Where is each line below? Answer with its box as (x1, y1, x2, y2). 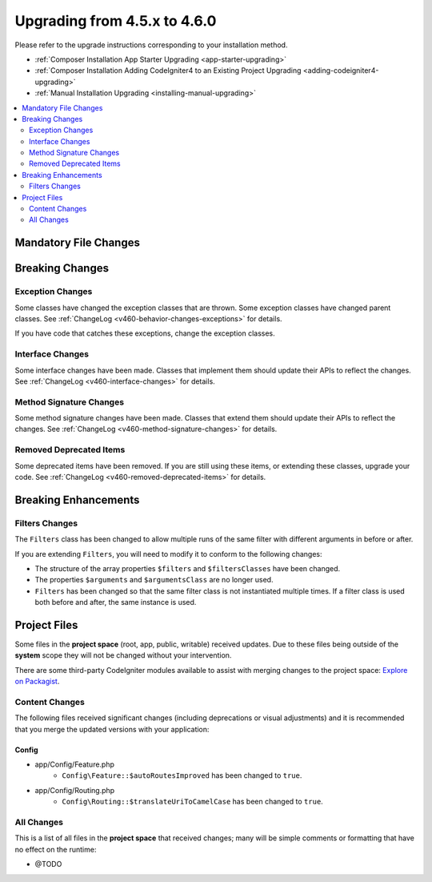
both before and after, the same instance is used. (34, 598, 197, 607)
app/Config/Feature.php (34, 759, 115, 769)
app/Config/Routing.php (34, 785, 115, 795)
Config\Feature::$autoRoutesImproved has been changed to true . (62, 771, 302, 780)
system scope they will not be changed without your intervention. (14, 650, 232, 660)
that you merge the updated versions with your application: (14, 724, 210, 734)
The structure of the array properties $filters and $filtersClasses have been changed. (34, 563, 341, 573)
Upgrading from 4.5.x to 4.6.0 (14, 12, 217, 30)
